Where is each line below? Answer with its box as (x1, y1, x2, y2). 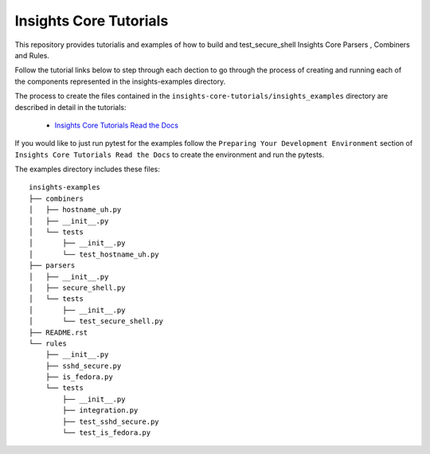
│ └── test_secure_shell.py (29, 317, 163, 326)
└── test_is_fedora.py (62, 429, 151, 437)
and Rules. (14, 50, 49, 60)
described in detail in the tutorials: (14, 102, 127, 112)
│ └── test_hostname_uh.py (29, 249, 159, 259)
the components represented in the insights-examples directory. (14, 76, 226, 86)
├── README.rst (29, 327, 88, 337)
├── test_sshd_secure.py (62, 417, 159, 426)
